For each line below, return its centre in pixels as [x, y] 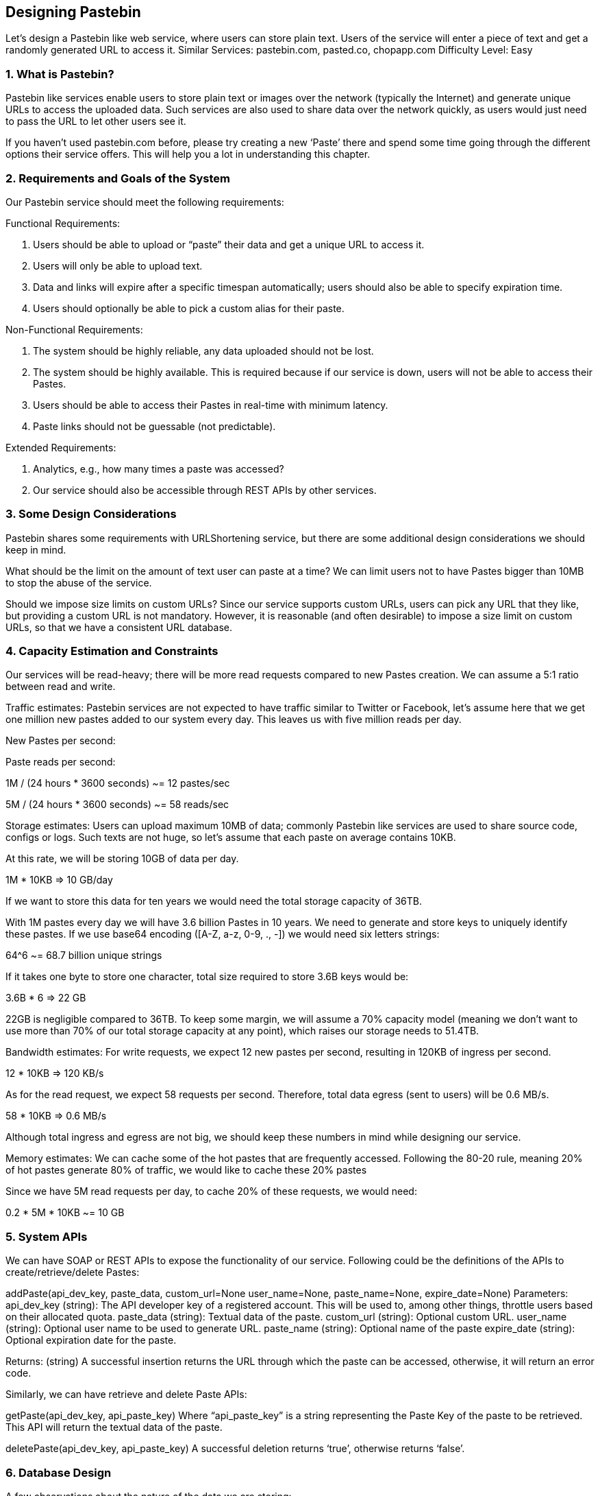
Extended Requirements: [61, 447]
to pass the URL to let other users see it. [96, 121]
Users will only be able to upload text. [118, 265]
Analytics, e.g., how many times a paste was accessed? [159, 468]
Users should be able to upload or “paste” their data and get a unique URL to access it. [229, 244]
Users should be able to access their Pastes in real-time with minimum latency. [211, 405]
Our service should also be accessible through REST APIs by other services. [205, 490]
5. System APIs [47, 1236]
